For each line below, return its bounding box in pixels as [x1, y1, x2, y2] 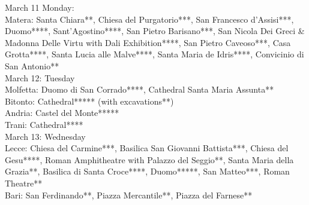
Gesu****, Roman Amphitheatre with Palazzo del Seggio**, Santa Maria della [5, 153, 294, 166]
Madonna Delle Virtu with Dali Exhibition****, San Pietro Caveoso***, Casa [5, 36, 291, 48]
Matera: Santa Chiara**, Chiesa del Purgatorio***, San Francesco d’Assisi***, [5, 13, 294, 25]
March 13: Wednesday [5, 130, 86, 142]
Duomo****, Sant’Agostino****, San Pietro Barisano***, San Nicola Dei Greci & [5, 25, 305, 37]
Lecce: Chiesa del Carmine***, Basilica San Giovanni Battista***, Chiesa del [5, 142, 289, 154]
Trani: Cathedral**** [5, 118, 83, 130]
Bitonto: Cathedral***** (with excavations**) [5, 94, 174, 107]
